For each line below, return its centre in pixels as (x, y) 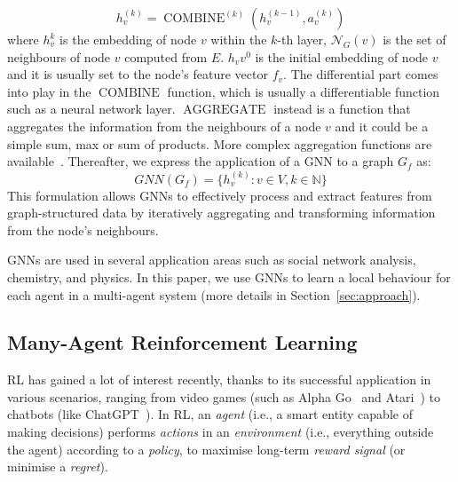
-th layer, (302, 39)
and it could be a (382, 126)
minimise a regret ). (58, 466)
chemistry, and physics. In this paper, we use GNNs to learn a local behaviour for (229, 277)
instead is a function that (342, 109)
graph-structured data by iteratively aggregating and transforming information (221, 213)
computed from (166, 56)
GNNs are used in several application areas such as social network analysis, (212, 260)
